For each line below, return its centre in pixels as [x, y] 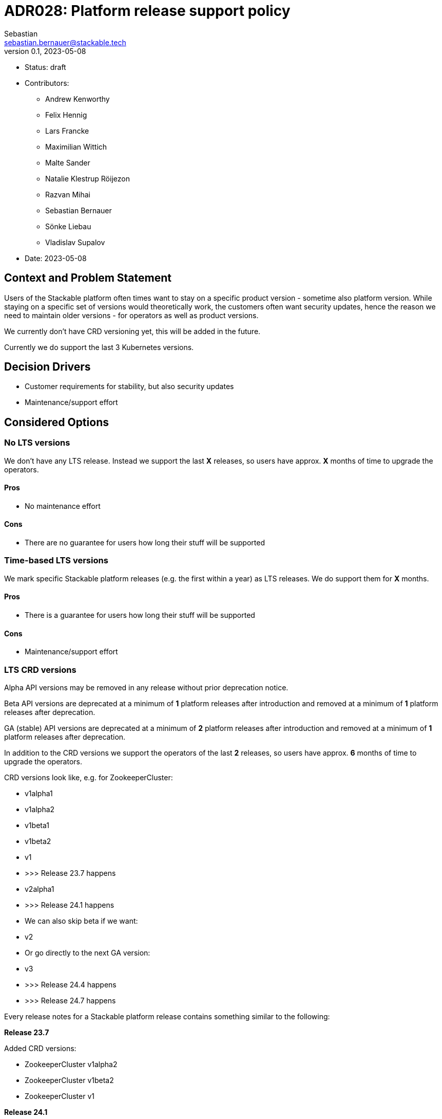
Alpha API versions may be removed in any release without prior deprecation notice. [146, 688]
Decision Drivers [47, 367]
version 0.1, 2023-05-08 [45, 51]
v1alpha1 [39, 794]
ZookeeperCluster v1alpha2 [71, 1065]
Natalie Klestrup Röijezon [88, 178]
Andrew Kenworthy [78, 99]
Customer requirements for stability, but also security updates [129, 387]
